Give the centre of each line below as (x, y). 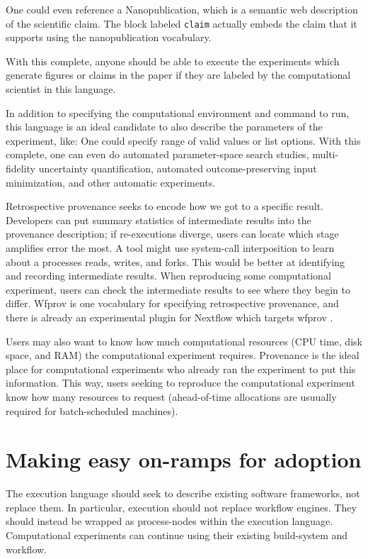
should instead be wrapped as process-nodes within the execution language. (169, 521)
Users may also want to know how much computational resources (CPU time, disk (184, 341)
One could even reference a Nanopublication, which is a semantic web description (182, 9)
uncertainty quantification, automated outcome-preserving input (178, 168)
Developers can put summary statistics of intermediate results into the (159, 220)
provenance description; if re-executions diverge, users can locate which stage (172, 234)
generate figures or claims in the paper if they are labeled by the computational (178, 75)
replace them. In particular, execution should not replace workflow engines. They (181, 507)
